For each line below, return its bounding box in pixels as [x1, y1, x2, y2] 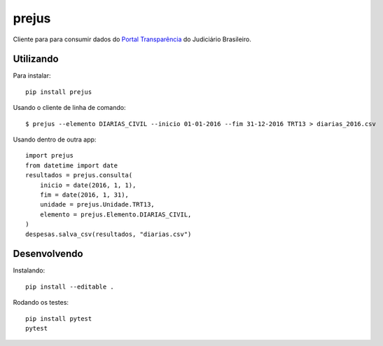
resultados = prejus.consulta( [25, 172, 133, 179]
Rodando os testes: [13, 298, 69, 307]
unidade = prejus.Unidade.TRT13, [39, 200, 155, 209]
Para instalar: [13, 71, 51, 80]
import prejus [25, 151, 74, 160]
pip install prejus [25, 88, 92, 96]
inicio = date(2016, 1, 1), [39, 181, 137, 189]
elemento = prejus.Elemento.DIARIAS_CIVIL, [39, 210, 192, 219]
